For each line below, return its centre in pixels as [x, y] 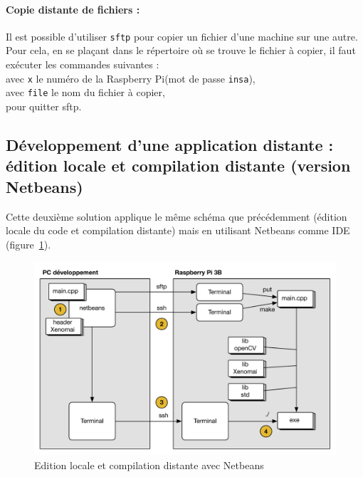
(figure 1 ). [28, 244]
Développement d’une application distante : [170, 144]
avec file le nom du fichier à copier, [85, 92]
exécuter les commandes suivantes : [83, 64]
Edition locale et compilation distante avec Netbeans [149, 465]
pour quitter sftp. [44, 106]
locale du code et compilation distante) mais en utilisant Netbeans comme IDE [178, 230]
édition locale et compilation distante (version [178, 166]
